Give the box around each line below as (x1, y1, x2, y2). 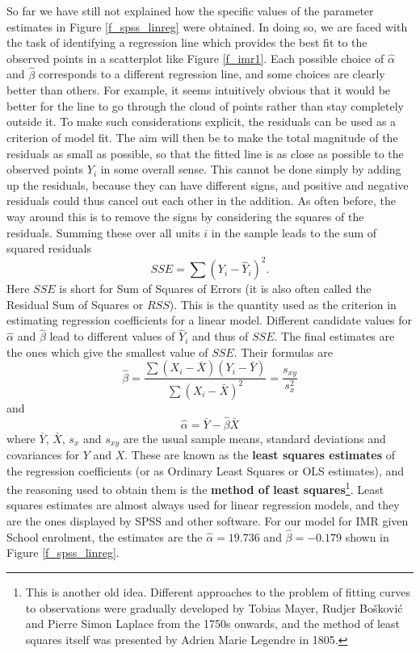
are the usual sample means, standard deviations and (123, 429, 386, 446)
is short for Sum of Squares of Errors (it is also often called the (59, 280, 372, 297)
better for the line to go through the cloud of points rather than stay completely (6, 97, 404, 114)
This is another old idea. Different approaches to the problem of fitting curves (25, 584, 411, 601)
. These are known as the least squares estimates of (124, 446, 395, 463)
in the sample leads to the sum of (211, 224, 377, 241)
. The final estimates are (274, 328, 395, 345)
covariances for (6, 446, 79, 463)
